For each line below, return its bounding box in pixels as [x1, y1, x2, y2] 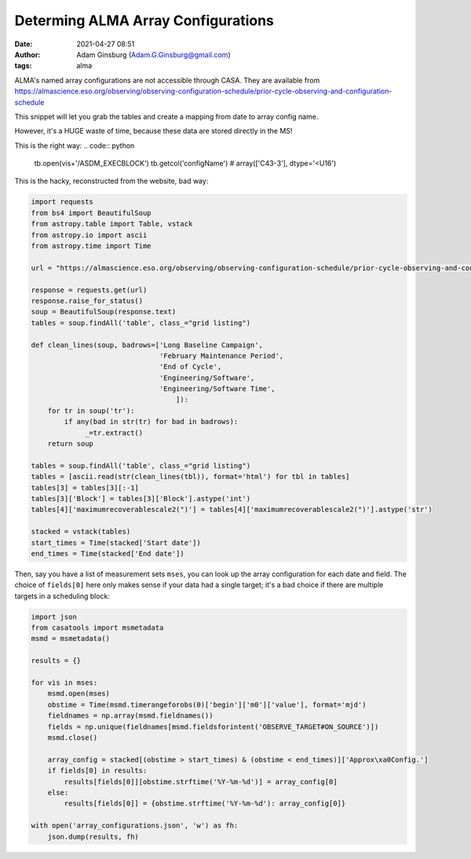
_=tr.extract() [85, 428, 144, 437]
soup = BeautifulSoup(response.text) [31, 307, 177, 316]
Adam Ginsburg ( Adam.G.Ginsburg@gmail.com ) [76, 49, 231, 59]
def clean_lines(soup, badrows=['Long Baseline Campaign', [31, 340, 263, 349]
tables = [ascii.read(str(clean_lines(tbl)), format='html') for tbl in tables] [31, 472, 350, 481]
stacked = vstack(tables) [31, 527, 131, 536]
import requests [31, 197, 94, 207]
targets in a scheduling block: [14, 591, 110, 601]
